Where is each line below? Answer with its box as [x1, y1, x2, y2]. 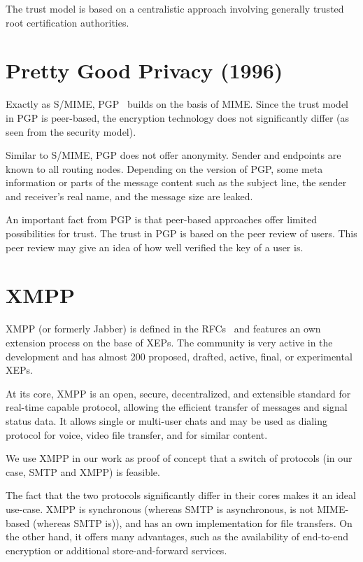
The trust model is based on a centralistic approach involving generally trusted [6, 1, 344, 15]
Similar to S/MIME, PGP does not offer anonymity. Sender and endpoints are [6, 148, 341, 162]
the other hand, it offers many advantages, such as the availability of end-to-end [6, 529, 348, 544]
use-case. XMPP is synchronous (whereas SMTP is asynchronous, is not [6, 501, 314, 516]
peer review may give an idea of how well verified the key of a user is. [6, 239, 304, 254]
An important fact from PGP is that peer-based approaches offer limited [6, 212, 318, 227]
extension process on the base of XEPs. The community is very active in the [6, 335, 333, 349]
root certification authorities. [6, 15, 129, 29]
